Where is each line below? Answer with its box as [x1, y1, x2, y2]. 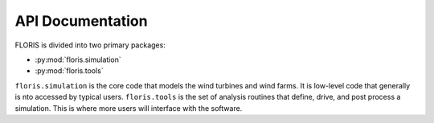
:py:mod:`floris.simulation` [35, 55, 121, 64]
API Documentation [14, 12, 148, 30]
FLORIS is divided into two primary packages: [14, 40, 166, 50]
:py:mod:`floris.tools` [35, 66, 104, 76]
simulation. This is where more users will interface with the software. [14, 103, 243, 113]
